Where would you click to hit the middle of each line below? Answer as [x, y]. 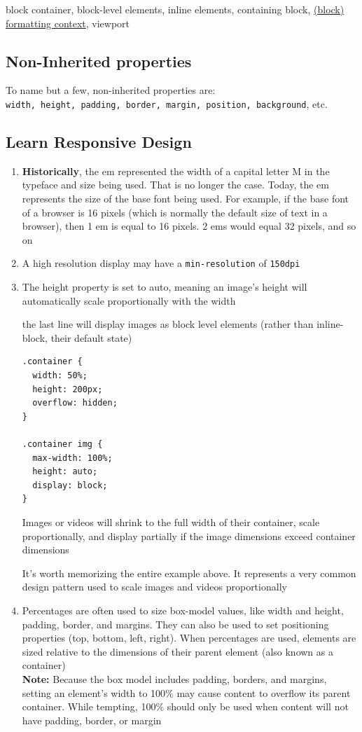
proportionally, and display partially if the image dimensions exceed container [189, 536]
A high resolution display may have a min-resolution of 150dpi [161, 263]
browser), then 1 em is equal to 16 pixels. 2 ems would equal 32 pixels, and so [189, 226]
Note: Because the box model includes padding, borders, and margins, [174, 678]
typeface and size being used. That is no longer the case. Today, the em [175, 185]
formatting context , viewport [68, 23]
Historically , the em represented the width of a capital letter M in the [176, 171]
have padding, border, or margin [92, 720]
